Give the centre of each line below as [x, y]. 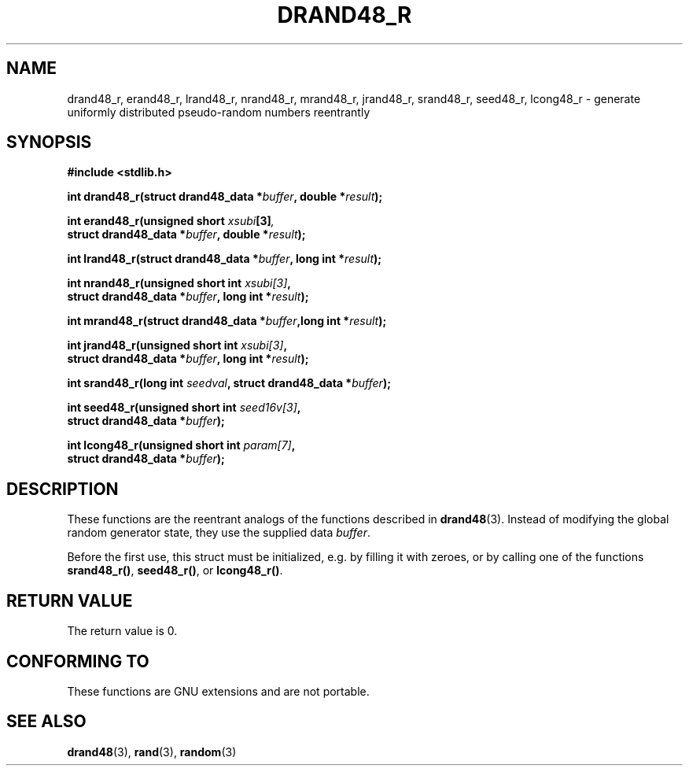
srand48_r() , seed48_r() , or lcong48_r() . [175, 571]
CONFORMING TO [78, 661]
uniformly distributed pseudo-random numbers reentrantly [219, 112]
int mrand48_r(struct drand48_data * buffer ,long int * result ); [227, 321]
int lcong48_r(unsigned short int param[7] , [181, 445]
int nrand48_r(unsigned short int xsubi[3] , [179, 283]
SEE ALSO [46, 722]
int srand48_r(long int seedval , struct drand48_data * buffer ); [229, 383]
